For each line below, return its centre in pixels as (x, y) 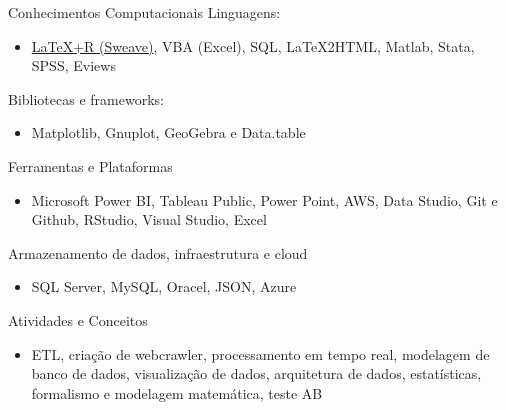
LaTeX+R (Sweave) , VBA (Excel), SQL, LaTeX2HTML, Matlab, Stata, (253, 45)
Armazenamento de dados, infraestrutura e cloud (158, 252)
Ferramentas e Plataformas (90, 165)
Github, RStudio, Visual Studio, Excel (149, 219)
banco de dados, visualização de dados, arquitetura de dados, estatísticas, (256, 373)
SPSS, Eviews (73, 65)
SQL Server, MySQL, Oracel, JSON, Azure (164, 286)
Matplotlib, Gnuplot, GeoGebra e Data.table (168, 132)
